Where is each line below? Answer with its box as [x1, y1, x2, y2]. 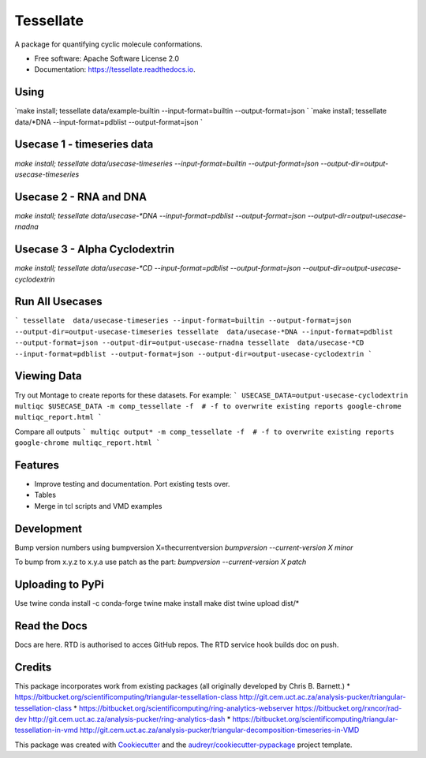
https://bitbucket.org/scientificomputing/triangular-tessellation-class [14, 693, 238, 702]
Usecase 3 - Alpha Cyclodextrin [14, 243, 175, 256]
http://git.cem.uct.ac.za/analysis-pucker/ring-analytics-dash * [28, 714, 231, 723]
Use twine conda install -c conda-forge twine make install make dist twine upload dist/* [14, 598, 300, 607]
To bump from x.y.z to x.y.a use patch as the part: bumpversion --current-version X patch [14, 557, 307, 567]
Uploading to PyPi [14, 577, 104, 591]
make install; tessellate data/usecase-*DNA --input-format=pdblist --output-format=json [14, 211, 306, 220]
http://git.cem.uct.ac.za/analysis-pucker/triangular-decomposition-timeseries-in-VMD [80, 726, 360, 735]
